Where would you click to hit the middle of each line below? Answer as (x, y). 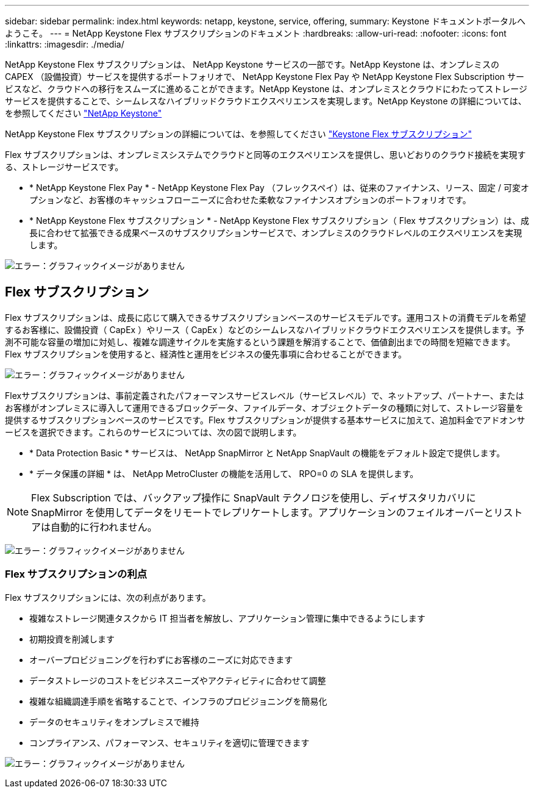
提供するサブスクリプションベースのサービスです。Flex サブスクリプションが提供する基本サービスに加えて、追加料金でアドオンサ (265, 420)
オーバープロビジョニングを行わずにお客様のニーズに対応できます (161, 659)
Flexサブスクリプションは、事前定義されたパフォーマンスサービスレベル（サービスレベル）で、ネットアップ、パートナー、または (265, 395)
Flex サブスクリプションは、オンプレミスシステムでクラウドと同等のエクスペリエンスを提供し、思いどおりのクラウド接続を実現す (265, 155)
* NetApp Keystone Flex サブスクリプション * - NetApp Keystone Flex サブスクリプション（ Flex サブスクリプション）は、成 (279, 221)
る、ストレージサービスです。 (64, 167)
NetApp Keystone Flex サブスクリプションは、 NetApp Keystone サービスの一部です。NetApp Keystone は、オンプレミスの (252, 64)
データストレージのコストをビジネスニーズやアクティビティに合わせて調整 (178, 680)
